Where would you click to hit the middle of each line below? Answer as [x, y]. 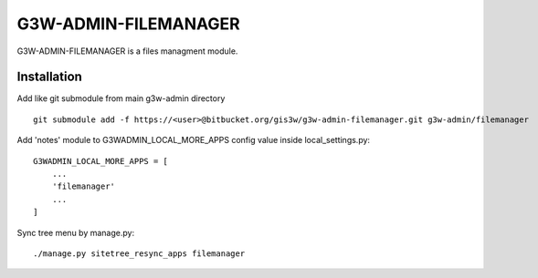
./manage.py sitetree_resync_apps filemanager [139, 253]
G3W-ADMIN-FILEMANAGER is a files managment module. [127, 51]
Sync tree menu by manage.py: [76, 232]
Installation [49, 77]
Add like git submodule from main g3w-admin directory [121, 98]
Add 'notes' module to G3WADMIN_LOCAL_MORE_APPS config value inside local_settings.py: [193, 140]
